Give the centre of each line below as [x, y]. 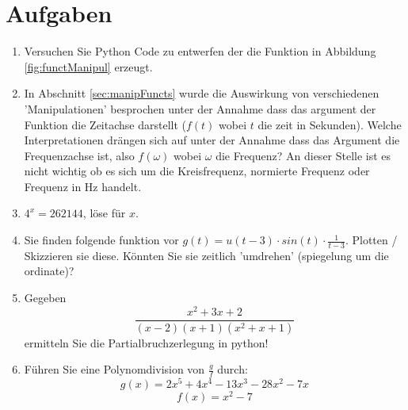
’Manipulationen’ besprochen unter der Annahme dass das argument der [200, 108]
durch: [233, 369]
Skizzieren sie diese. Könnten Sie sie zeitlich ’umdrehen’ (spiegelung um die [206, 255]
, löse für [104, 213]
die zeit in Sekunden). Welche [330, 124]
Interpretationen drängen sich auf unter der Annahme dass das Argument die [212, 140]
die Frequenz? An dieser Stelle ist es [303, 155]
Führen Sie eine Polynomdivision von [114, 369]
